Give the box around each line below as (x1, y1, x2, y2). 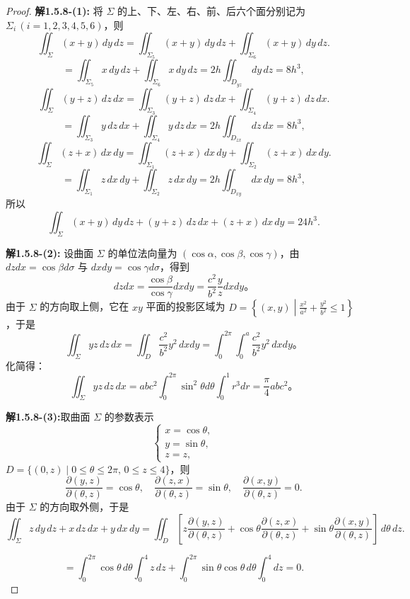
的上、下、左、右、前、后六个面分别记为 (117, 4, 305, 18)
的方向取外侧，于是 (40, 499, 129, 514)
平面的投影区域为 (146, 299, 225, 314)
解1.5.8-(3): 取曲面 (6, 409, 90, 424)
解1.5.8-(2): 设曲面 (6, 245, 94, 260)
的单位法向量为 (107, 245, 177, 260)
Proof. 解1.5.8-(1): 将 (6, 4, 103, 18)
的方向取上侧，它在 (40, 299, 129, 314)
